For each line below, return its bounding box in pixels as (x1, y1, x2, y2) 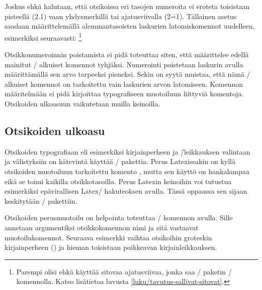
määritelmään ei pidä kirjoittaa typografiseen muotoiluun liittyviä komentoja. (5, 88, 244, 99)
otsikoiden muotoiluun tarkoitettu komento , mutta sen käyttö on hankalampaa (5, 166, 249, 176)
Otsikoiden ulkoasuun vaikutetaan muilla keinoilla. (5, 98, 160, 108)
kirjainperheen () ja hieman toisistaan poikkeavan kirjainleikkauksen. (5, 242, 217, 252)
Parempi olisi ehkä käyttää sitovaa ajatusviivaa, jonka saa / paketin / (16, 266, 232, 276)
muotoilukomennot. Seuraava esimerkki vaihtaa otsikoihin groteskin (5, 232, 212, 242)
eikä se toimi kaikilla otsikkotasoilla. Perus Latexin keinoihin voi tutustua (5, 176, 232, 186)
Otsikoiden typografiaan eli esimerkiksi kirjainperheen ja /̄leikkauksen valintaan (5, 146, 250, 157)
